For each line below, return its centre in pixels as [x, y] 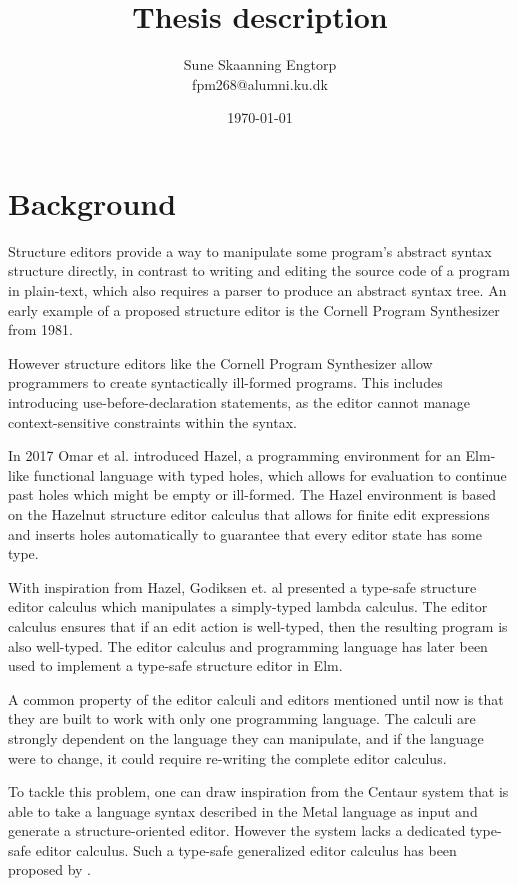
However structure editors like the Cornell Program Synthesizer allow [220, 362]
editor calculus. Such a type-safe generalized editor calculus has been [246, 849]
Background [92, 202]
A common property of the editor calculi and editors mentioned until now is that [256, 698]
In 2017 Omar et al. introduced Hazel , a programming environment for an [234, 455]
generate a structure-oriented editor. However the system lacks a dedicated [237, 830]
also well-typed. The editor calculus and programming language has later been [248, 645]
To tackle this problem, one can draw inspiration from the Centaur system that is [258, 791]
